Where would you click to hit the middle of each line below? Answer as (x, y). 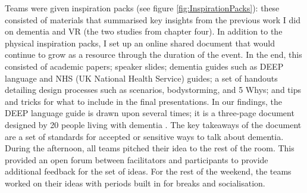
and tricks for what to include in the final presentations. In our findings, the (144, 101)
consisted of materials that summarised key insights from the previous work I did (153, 19)
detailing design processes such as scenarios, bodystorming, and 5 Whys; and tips (153, 90)
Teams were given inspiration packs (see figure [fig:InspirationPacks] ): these (142, 8)
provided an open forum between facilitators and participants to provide (137, 159)
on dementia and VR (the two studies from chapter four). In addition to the (144, 31)
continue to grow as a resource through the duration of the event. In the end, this (153, 55)
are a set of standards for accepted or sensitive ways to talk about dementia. (144, 136)
